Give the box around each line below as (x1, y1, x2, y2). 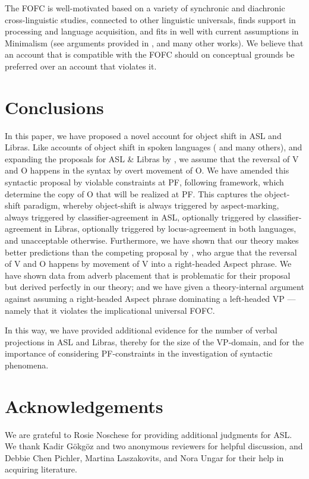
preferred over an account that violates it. (5, 59, 157, 72)
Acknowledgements (5, 393, 163, 418)
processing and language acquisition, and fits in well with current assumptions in (5, 25, 299, 37)
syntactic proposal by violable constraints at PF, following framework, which (5, 176, 284, 188)
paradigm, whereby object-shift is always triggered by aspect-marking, (23, 199, 279, 212)
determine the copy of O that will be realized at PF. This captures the (5, 187, 262, 200)
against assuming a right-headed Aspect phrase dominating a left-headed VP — (5, 292, 296, 304)
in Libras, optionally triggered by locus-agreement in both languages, (45, 222, 297, 235)
